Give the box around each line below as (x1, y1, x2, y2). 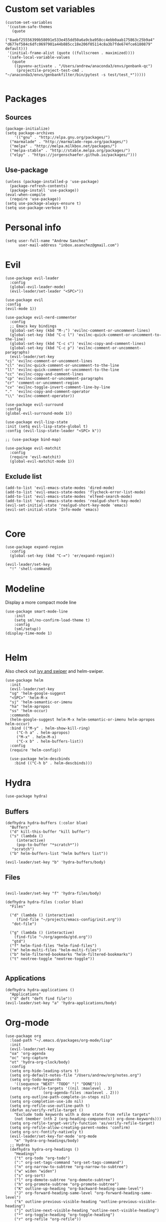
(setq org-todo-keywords (9, 1077, 61, 1082)
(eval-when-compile (5, 192, 46, 197)
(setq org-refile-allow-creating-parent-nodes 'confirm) (9, 1125, 131, 1130)
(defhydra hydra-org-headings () (9, 1147, 79, 1152)
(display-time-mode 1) (5, 631, 52, 636)
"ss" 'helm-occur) (9, 709, 48, 714)
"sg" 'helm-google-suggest (9, 691, 66, 696)
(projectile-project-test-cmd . (16, 68, 84, 73)
